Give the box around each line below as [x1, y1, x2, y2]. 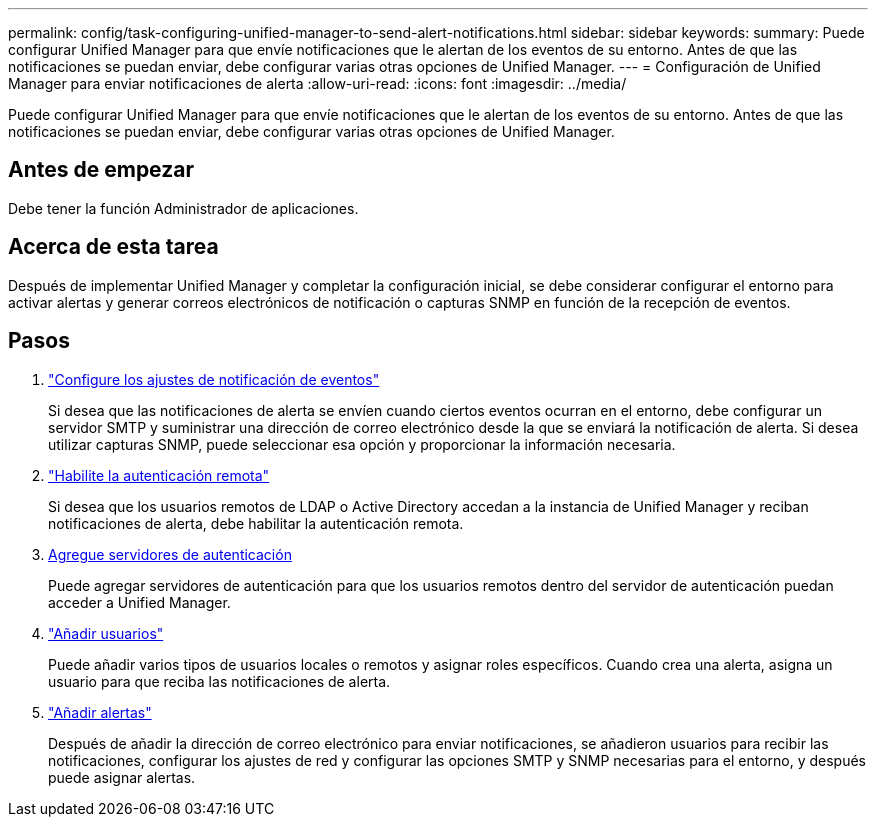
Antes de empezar [8, 157, 194, 183]
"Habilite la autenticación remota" [48, 466, 270, 484]
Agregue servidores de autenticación [48, 545, 292, 563]
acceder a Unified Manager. [48, 593, 231, 611]
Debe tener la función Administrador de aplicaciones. [8, 199, 359, 217]
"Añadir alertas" [48, 703, 152, 721]
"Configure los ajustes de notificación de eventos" [48, 370, 380, 388]
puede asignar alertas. [48, 768, 196, 786]
